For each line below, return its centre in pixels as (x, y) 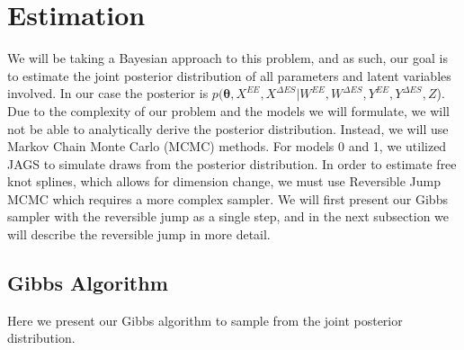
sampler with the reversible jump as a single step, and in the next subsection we (228, 216)
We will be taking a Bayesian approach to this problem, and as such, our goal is (228, 58)
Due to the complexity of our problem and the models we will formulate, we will (228, 110)
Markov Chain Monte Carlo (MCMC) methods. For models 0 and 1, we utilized (227, 146)
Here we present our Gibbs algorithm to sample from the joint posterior (205, 320)
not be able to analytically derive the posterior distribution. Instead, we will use (228, 128)
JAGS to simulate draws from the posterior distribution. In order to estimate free (232, 163)
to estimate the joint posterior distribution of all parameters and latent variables (229, 75)
